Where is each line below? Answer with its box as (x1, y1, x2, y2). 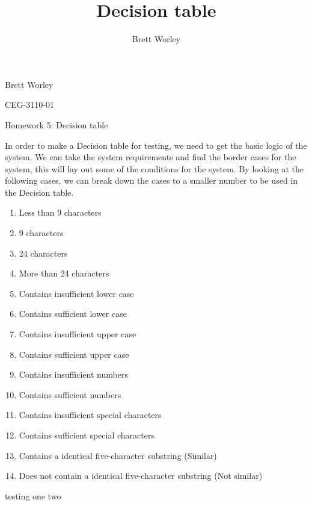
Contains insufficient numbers (19, 368, 128, 381)
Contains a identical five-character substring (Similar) (19, 449, 217, 461)
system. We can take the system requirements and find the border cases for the (5, 151, 296, 163)
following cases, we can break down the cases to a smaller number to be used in (5, 174, 298, 187)
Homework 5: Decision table (5, 118, 108, 131)
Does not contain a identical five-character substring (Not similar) (19, 469, 263, 482)
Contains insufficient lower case (19, 287, 134, 299)
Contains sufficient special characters (19, 429, 154, 441)
